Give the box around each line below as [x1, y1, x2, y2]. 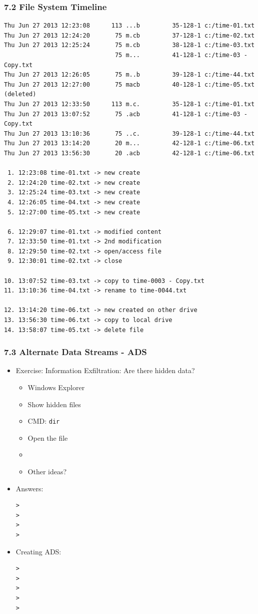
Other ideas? [27, 466, 67, 477]
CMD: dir [27, 416, 60, 426]
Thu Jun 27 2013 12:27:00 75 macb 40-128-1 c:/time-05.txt [4, 81, 255, 88]
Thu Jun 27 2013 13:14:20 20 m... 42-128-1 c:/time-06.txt [4, 140, 255, 147]
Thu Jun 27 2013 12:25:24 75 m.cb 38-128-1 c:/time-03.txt [4, 42, 255, 49]
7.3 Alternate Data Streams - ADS [4, 346, 147, 358]
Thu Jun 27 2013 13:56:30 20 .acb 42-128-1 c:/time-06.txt [4, 149, 255, 157]
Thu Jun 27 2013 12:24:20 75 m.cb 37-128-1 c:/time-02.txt [4, 32, 255, 39]
